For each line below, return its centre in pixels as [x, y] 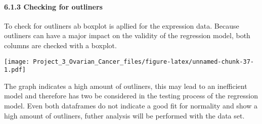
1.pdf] [15, 70]
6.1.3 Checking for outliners [53, 6]
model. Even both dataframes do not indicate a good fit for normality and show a [131, 106]
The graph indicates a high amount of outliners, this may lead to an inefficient [126, 86]
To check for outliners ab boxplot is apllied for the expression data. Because [122, 25]
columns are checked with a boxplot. [60, 45]
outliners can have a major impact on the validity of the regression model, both [127, 35]
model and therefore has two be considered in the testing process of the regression [131, 96]
